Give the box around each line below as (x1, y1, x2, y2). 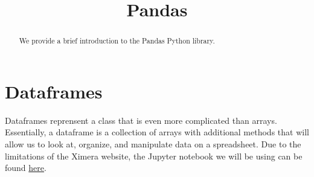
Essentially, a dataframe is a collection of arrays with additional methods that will (5, 126, 309, 138)
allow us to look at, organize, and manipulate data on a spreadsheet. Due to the (5, 137, 301, 150)
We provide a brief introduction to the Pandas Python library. (19, 36, 215, 46)
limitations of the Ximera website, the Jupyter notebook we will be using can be (5, 149, 303, 162)
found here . (5, 161, 46, 174)
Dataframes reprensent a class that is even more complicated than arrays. (5, 114, 277, 126)
